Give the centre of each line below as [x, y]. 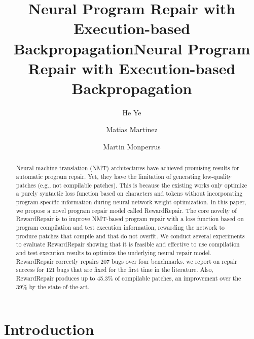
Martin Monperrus [132, 147]
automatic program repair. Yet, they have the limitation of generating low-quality [124, 177]
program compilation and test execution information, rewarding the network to [120, 227]
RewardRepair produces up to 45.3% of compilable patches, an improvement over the [129, 278]
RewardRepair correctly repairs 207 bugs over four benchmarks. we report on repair [126, 261]
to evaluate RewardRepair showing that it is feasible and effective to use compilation [128, 244]
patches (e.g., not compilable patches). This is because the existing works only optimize [132, 185]
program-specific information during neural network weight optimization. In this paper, [131, 202]
